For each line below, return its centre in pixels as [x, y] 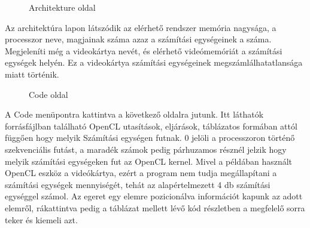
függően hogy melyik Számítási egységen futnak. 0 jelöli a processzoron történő [150, 138]
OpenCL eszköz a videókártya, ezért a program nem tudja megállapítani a [141, 173]
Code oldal [48, 94]
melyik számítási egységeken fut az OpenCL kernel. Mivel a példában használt [149, 161]
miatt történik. [32, 74]
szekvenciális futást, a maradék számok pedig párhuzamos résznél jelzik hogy [146, 149]
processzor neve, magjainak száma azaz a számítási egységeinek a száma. [138, 39]
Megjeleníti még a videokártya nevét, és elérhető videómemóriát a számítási [144, 50]
